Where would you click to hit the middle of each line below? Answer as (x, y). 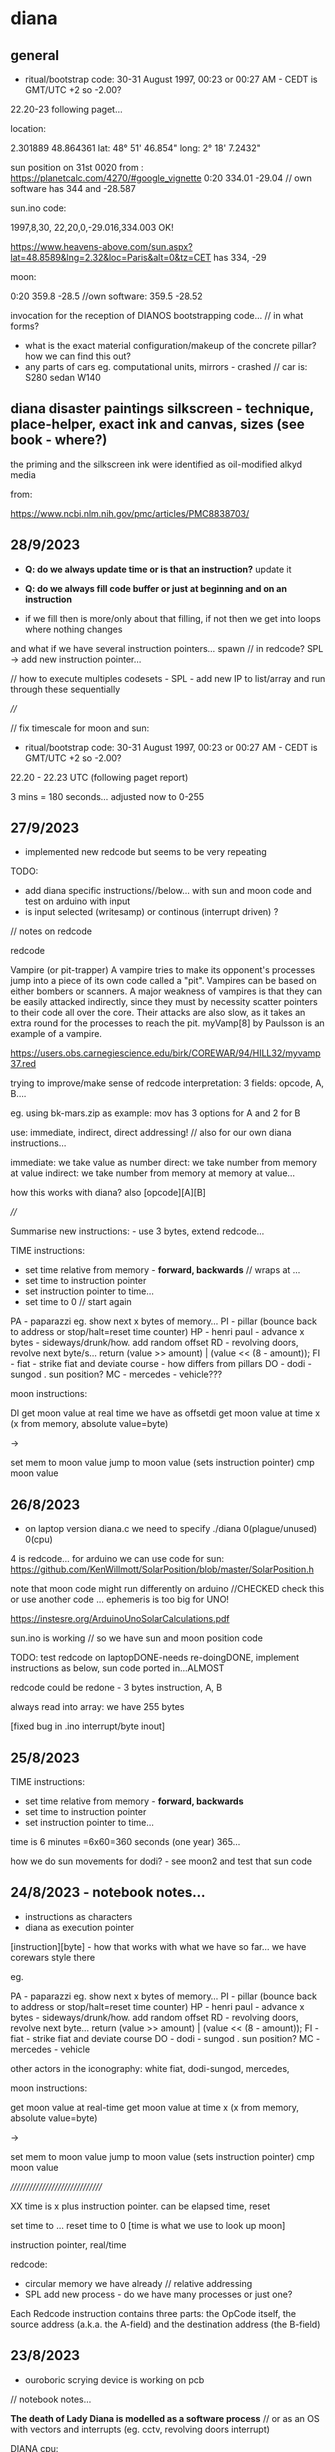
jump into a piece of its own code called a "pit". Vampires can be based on (163, 981)
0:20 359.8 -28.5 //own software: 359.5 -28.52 (106, 296)
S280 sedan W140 (63, 377)
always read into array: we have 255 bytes (97, 1707)
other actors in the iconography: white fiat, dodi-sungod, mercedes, (150, 2068)
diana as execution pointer (79, 1927)
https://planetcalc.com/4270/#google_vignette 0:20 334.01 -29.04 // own (161, 178)
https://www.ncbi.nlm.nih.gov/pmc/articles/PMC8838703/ (130, 513)
